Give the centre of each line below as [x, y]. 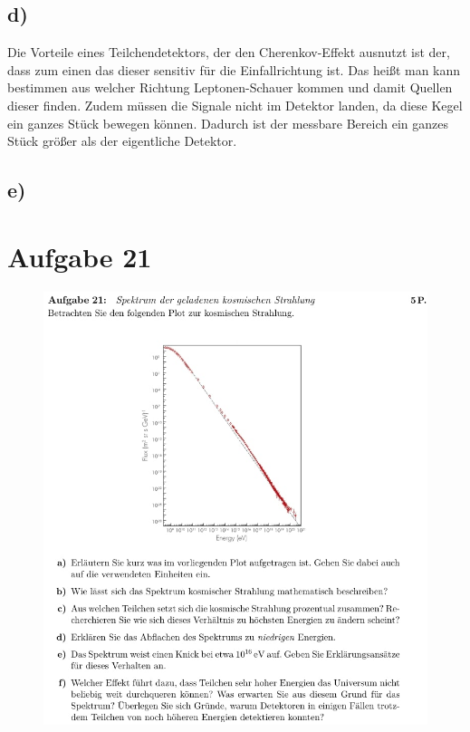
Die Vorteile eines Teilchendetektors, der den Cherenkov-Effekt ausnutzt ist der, [229, 52]
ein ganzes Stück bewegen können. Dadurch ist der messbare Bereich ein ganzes [228, 123]
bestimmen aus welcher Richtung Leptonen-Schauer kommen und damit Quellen [230, 87]
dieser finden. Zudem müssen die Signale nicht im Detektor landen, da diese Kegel [235, 105]
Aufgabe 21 [80, 256]
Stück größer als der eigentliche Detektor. [122, 141]
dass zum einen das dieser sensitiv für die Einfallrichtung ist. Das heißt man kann [234, 69]
